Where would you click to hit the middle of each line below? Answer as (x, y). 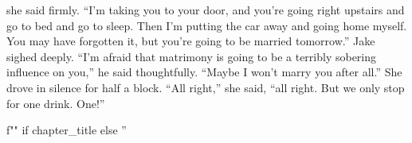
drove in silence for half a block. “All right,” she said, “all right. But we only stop (206, 87)
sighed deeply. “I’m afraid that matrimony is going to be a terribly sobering (192, 56)
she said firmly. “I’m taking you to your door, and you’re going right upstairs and (206, 10)
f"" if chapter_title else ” (67, 130)
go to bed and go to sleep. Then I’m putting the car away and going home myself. (207, 25)
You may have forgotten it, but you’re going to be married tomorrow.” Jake (191, 41)
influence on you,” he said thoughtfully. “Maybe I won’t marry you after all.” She (204, 72)
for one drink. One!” (56, 103)
